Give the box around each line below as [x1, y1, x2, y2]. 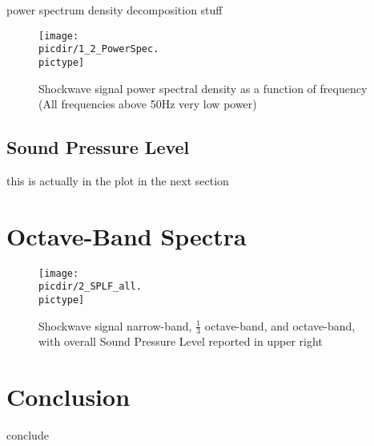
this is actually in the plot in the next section [6, 172, 229, 189]
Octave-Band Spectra [6, 219, 247, 252]
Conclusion [6, 380, 131, 413]
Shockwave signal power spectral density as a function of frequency [38, 79, 368, 96]
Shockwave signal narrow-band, [38, 317, 192, 334]
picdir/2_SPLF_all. [38, 281, 142, 293]
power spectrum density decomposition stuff [6, 2, 223, 18]
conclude [6, 427, 49, 444]
